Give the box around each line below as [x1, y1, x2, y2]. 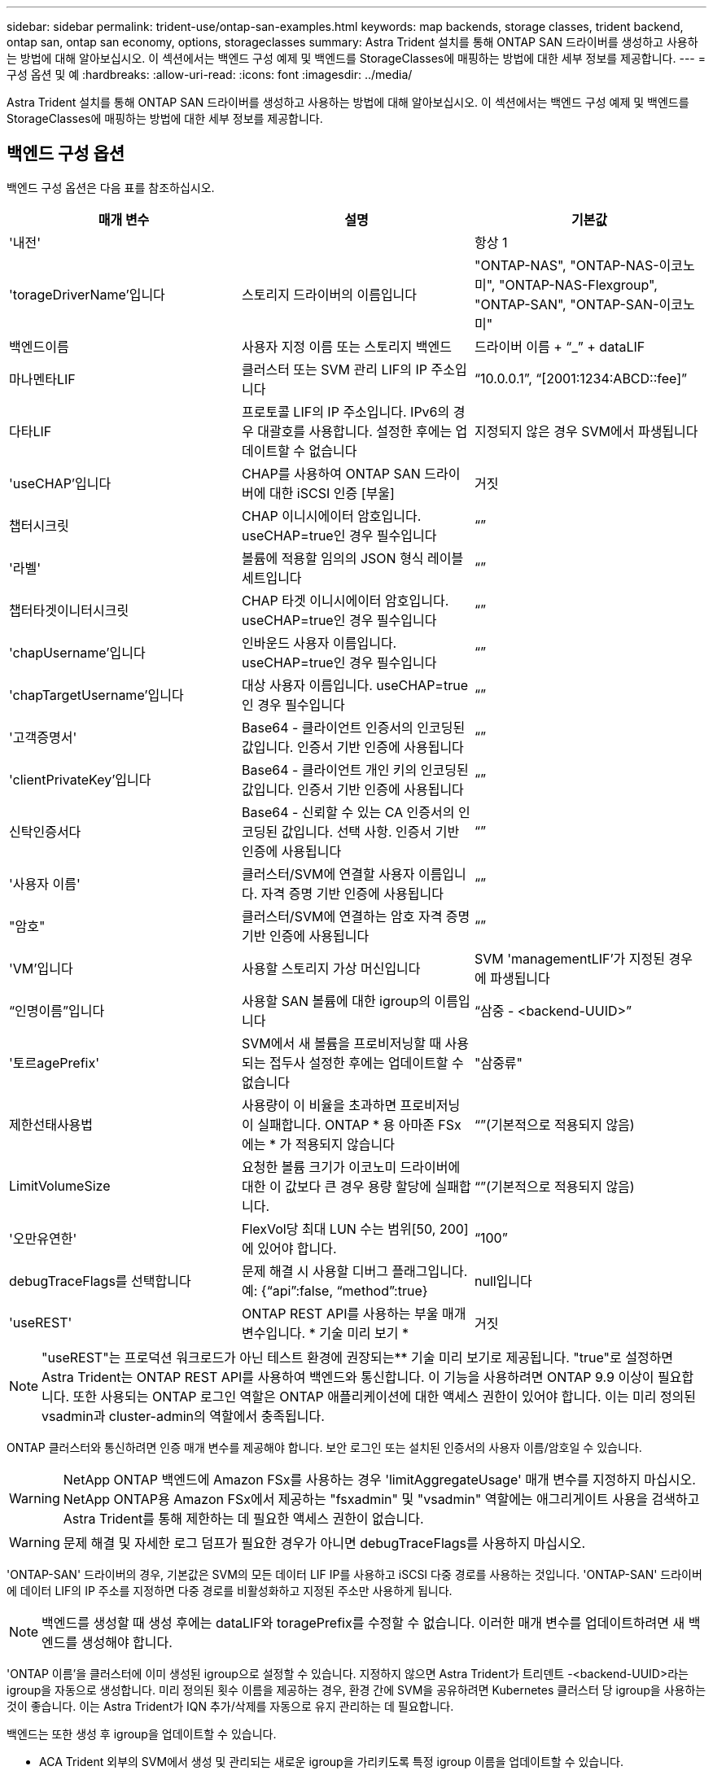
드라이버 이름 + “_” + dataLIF [474, 338, 645, 355]
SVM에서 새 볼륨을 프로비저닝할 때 [241, 1034, 442, 1051]
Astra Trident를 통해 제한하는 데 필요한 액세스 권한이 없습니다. [63, 1510, 424, 1527]
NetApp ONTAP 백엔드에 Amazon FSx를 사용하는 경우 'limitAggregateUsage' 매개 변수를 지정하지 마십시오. [63, 1471, 696, 1488]
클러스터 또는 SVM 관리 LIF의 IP [241, 361, 428, 378]
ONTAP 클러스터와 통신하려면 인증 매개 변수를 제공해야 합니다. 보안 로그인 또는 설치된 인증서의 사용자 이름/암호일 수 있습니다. [7, 1440, 642, 1454]
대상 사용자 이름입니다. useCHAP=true [241, 676, 468, 693]
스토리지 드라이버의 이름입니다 [241, 286, 418, 303]
